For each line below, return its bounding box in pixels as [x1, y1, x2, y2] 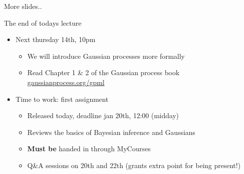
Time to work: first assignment [15, 93, 108, 104]
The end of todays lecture [4, 17, 82, 28]
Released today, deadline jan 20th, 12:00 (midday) [27, 110, 179, 121]
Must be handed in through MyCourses [27, 143, 151, 154]
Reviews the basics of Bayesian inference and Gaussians [27, 127, 196, 137]
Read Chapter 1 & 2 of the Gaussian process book [27, 67, 179, 78]
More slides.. [4, 1, 42, 11]
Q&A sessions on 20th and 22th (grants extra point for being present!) [27, 160, 241, 170]
